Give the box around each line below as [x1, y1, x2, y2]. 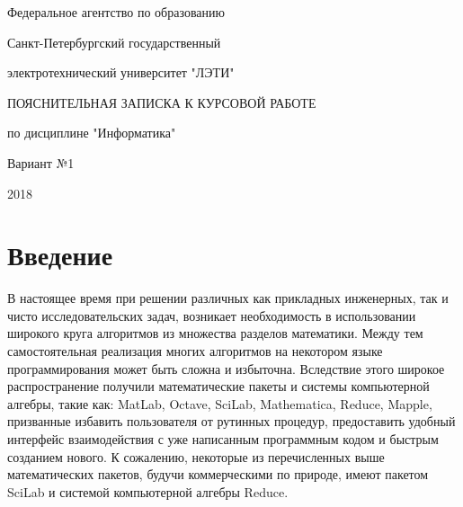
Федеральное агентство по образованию [7, 3, 225, 21]
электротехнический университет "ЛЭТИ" [7, 63, 235, 82]
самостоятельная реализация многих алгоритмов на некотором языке [7, 342, 383, 360]
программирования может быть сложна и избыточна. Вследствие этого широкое [7, 359, 445, 378]
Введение [7, 236, 113, 273]
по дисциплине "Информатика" [7, 123, 176, 142]
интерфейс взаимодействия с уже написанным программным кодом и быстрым [7, 430, 439, 449]
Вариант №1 [7, 153, 75, 172]
